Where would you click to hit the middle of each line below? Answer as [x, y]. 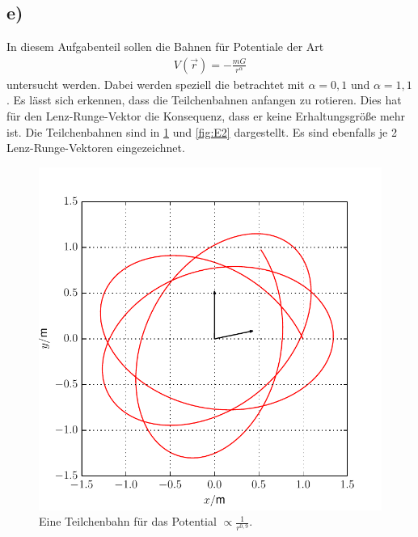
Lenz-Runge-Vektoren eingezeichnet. [96, 148]
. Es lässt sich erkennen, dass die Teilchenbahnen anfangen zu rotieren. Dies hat [204, 100]
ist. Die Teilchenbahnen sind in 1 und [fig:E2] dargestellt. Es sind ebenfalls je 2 [202, 131]
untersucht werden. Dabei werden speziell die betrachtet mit [156, 84]
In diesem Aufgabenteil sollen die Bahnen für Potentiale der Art [165, 47]
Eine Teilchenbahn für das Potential [128, 521]
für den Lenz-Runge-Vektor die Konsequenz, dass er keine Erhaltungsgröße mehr [206, 116]
